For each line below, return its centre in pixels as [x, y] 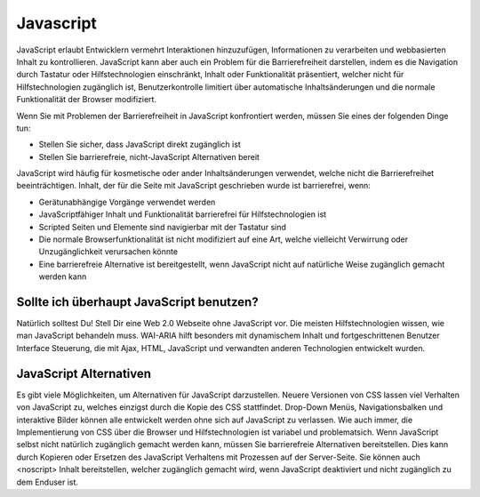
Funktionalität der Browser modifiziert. [87, 100]
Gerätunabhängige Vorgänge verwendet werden [127, 202]
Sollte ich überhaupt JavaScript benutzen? [137, 302]
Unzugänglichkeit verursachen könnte [108, 252]
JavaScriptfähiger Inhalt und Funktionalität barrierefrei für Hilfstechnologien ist [183, 214]
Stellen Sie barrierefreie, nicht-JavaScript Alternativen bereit [149, 156]
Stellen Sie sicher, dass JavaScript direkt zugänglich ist [140, 144]
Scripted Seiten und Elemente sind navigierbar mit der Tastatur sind [162, 227]
